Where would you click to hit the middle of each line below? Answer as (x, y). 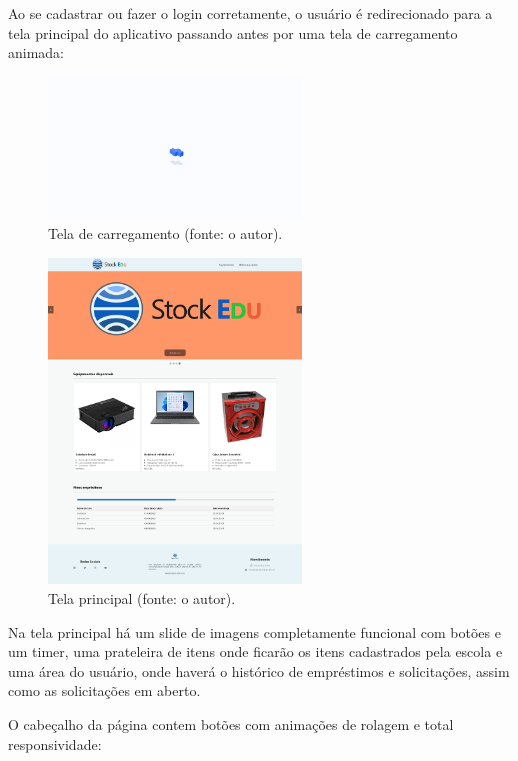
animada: (36, 52)
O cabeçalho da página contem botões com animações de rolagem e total (231, 723)
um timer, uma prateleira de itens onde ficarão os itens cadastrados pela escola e (255, 651)
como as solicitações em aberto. (104, 690)
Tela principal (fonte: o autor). (142, 598)
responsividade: (55, 743)
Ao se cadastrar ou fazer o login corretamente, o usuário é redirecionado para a (250, 13)
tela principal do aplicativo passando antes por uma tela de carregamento (233, 32)
